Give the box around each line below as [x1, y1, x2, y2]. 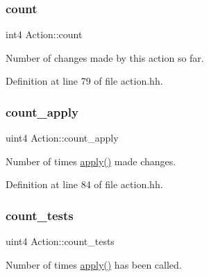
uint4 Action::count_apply [6, 131, 119, 145]
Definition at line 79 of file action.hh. [6, 74, 163, 88]
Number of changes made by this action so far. [6, 50, 204, 65]
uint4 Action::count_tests [6, 234, 115, 249]
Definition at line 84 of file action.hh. [6, 177, 163, 192]
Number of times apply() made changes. [6, 153, 176, 168]
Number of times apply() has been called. [6, 257, 182, 271]
